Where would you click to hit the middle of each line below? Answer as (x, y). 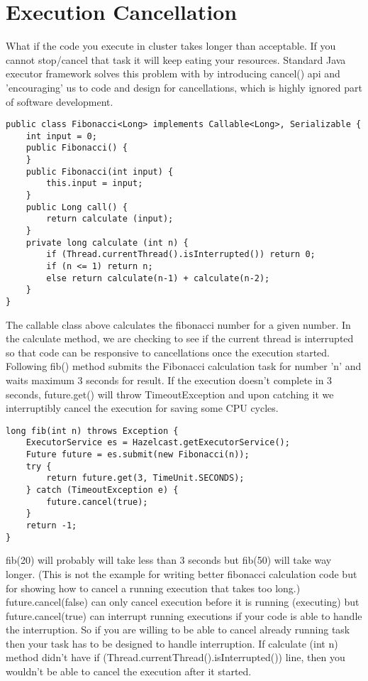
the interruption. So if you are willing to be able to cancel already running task (178, 630)
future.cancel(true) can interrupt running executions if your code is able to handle (184, 615)
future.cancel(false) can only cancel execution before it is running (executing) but (183, 602)
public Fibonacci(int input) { (100, 171)
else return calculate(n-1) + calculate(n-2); (158, 278)
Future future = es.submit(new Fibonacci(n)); (138, 455)
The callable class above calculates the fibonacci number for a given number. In (178, 324)
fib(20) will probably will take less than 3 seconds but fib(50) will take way (169, 560)
